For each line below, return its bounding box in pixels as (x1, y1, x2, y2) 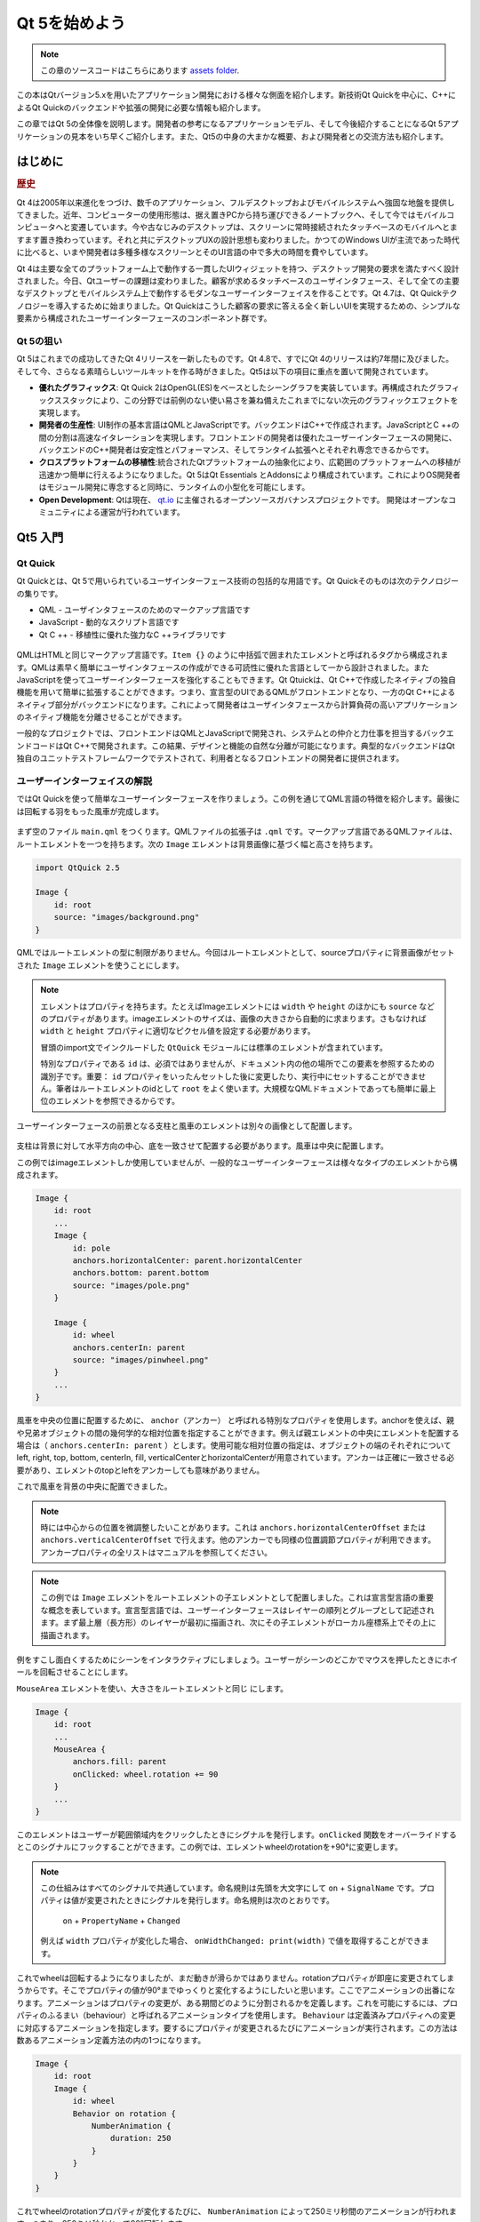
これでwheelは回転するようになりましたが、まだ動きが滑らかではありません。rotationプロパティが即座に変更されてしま (16, 1973, 455, 1984)
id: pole (72, 1243, 111, 1253)
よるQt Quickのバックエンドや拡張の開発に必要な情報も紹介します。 (16, 102, 266, 113)
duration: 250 (109, 2133, 172, 2144)
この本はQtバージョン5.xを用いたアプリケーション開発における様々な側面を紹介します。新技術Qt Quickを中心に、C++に (16, 90, 457, 100)
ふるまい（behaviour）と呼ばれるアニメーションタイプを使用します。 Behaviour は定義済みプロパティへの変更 (47, 2010, 456, 2021)
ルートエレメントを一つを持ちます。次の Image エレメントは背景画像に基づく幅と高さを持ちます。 (16, 838, 378, 849)
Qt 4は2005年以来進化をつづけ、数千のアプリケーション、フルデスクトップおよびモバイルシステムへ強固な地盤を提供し (16, 196, 455, 208)
